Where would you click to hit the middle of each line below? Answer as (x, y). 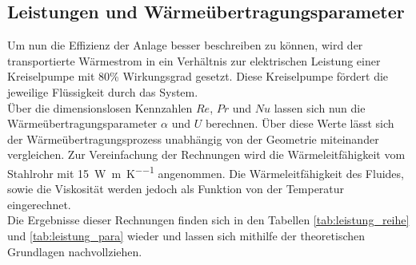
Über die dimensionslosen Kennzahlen (100, 107)
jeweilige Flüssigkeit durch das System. (103, 91)
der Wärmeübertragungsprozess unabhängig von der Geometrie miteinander (193, 138)
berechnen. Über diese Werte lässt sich (300, 123)
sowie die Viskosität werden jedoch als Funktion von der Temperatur (176, 189)
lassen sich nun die (320, 107)
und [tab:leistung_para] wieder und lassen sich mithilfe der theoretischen (186, 235)
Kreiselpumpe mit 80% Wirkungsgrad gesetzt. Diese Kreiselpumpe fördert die (198, 76)
